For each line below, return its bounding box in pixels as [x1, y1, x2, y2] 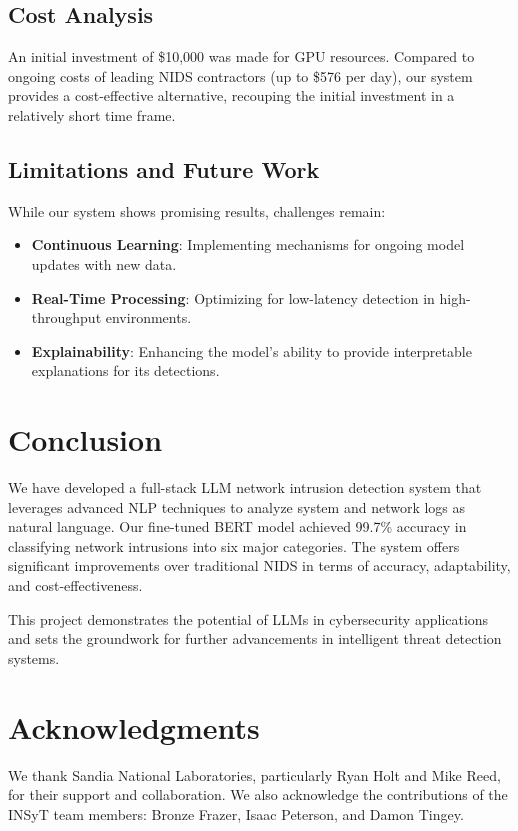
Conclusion [8, 419, 163, 460]
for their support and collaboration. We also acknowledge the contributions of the [8, 784, 508, 805]
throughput [31, 307, 102, 328]
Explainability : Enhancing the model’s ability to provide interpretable [31, 340, 472, 361]
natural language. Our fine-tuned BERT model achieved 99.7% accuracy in [8, 516, 467, 537]
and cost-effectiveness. [8, 575, 143, 596]
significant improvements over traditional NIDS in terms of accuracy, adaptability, [8, 555, 511, 576]
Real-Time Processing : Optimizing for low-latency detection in [31, 287, 435, 308]
